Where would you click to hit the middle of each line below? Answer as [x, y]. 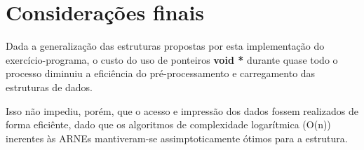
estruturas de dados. [49, 87]
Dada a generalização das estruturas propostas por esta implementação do [165, 46]
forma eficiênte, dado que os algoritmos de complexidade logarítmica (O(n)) [168, 124]
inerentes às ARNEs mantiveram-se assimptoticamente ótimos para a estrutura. [177, 138]
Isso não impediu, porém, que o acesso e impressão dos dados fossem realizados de [182, 110]
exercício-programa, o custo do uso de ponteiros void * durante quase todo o [172, 59]
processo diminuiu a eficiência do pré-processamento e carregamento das [161, 73]
